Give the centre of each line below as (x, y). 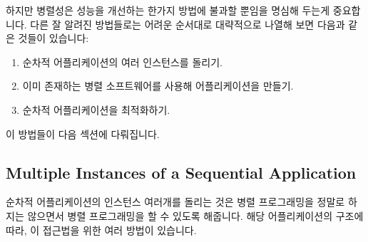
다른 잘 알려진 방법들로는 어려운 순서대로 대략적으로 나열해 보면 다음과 (188, 24)
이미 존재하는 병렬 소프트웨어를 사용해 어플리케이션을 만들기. (158, 86)
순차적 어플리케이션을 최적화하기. (96, 109)
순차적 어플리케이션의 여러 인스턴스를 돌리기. (122, 62)
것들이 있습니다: (53, 38)
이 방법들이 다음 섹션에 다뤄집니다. (83, 133)
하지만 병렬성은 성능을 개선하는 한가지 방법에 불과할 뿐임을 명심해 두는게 (168, 10)
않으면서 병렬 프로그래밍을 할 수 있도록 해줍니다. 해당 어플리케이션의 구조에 (195, 215)
